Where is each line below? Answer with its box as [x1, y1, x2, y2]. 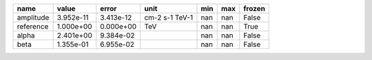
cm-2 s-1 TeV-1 [144, 13, 193, 22]
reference [17, 22, 49, 31]
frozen [243, 4, 265, 13]
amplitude [17, 13, 50, 22]
